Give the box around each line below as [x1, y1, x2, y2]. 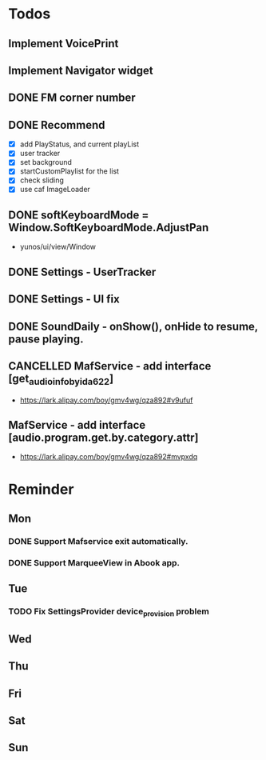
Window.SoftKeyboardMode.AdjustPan [8, 221, 209, 234]
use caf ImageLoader [19, 185, 90, 194]
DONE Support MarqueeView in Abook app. [8, 557, 181, 568]
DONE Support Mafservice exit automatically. [8, 535, 189, 546]
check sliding [19, 175, 64, 185]
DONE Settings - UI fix [8, 293, 120, 306]
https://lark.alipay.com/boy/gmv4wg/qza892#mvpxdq [19, 452, 198, 462]
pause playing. [8, 332, 84, 346]
